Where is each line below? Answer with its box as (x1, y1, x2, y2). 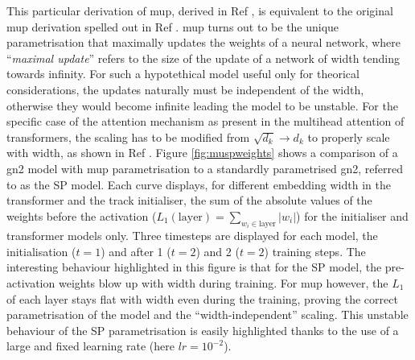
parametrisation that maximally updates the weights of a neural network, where (6, 34, 401, 51)
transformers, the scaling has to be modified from (6, 128, 250, 145)
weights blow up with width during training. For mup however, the (58, 274, 388, 291)
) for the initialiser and (296, 207, 409, 224)
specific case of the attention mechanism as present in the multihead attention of (6, 113, 405, 130)
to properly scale (307, 128, 390, 145)
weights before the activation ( (6, 207, 157, 224)
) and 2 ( (195, 242, 240, 259)
